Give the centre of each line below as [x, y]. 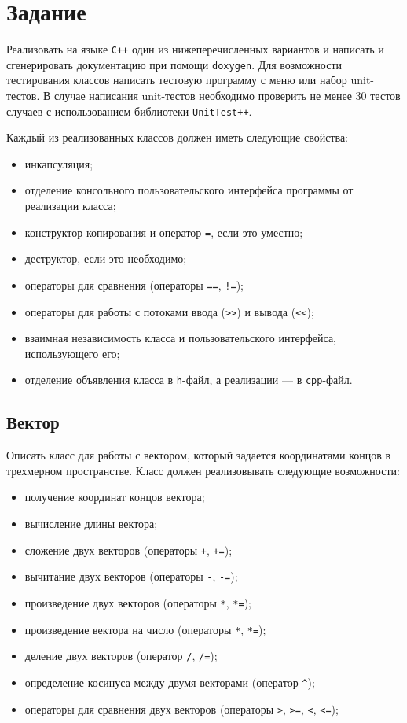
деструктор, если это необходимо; [106, 258]
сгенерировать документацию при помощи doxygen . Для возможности [174, 64]
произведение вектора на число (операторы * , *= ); [145, 629]
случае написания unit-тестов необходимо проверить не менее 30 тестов [227, 96]
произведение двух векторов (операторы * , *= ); [138, 602]
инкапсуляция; [59, 163]
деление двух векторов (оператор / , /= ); [121, 656]
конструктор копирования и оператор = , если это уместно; [164, 232]
